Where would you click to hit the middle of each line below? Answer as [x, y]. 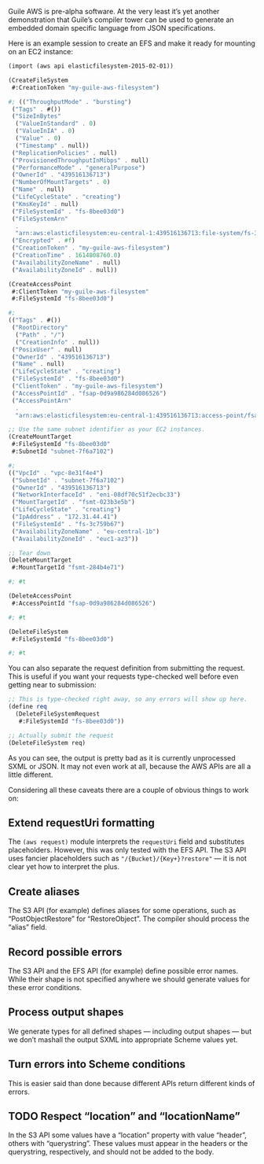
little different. [31, 775]
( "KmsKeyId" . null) [45, 204]
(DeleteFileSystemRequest [58, 714]
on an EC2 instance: [40, 52]
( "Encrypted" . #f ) [44, 241]
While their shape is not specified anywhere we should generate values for [129, 979]
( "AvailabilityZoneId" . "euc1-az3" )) [75, 539]
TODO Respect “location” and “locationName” [125, 1116]
